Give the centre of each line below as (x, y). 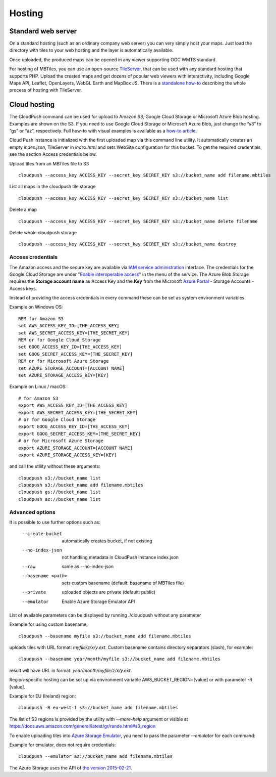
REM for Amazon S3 (41, 318)
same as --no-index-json (88, 566)
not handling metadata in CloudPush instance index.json (120, 557)
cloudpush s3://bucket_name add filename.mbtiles (81, 485)
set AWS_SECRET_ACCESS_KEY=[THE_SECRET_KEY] (74, 333)
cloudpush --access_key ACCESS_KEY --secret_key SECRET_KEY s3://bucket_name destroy (127, 244)
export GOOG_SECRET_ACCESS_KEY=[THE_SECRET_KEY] (79, 434)
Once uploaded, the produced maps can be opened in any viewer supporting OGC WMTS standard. (113, 59)
